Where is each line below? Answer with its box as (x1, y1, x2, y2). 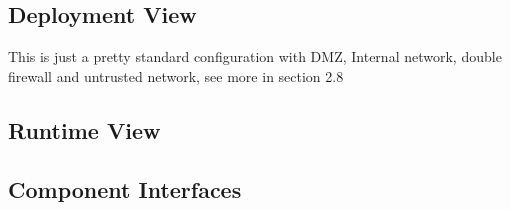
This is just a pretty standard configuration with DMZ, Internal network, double (8, 46, 502, 67)
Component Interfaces (8, 173, 242, 204)
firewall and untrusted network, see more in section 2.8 (8, 65, 344, 86)
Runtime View (8, 114, 161, 145)
